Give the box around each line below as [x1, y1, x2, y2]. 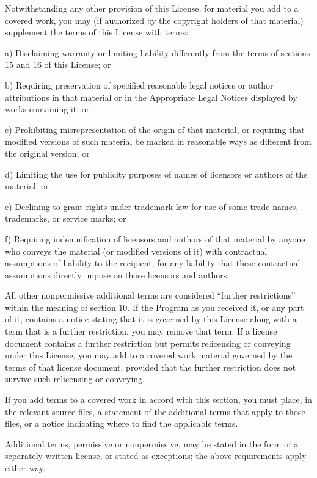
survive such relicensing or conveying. [5, 372, 145, 385]
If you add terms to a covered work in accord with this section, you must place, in [5, 393, 312, 406]
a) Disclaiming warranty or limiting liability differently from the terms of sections [5, 46, 310, 59]
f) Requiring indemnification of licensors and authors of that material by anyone [5, 232, 305, 245]
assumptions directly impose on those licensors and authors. [5, 268, 230, 281]
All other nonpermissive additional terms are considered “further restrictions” [5, 289, 296, 302]
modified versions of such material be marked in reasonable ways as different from [5, 135, 312, 148]
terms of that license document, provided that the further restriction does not [5, 360, 296, 373]
